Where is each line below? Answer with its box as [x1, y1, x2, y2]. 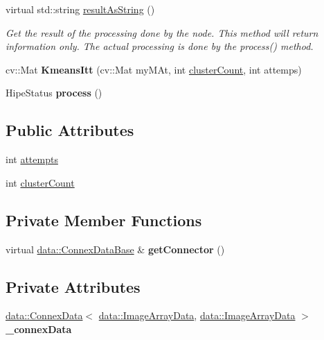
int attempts [6, 152, 58, 167]
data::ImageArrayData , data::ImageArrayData [98, 308, 296, 323]
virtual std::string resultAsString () [6, 2, 155, 16]
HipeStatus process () [6, 85, 102, 100]
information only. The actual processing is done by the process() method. [6, 39, 314, 53]
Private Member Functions [6, 209, 202, 230]
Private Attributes [6, 275, 141, 297]
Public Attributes [6, 119, 134, 141]
